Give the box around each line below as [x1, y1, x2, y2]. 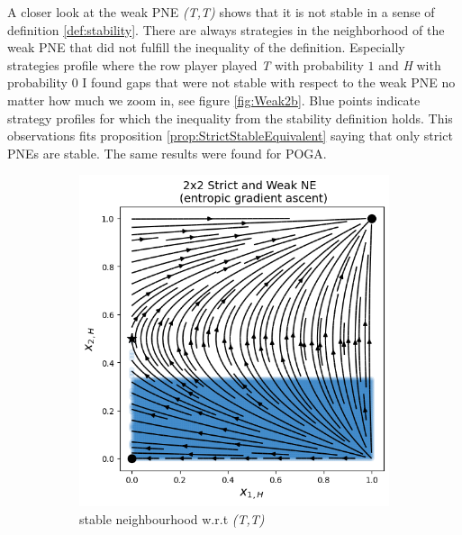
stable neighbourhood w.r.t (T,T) [79, 509, 265, 528]
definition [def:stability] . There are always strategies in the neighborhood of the [7, 20, 445, 39]
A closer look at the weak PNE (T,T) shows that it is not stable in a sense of [7, 3, 435, 21]
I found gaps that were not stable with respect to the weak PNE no [82, 73, 456, 92]
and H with [378, 55, 441, 74]
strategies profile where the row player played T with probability [7, 55, 364, 74]
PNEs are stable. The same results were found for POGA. [7, 143, 327, 162]
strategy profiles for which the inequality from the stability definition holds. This [7, 108, 453, 127]
